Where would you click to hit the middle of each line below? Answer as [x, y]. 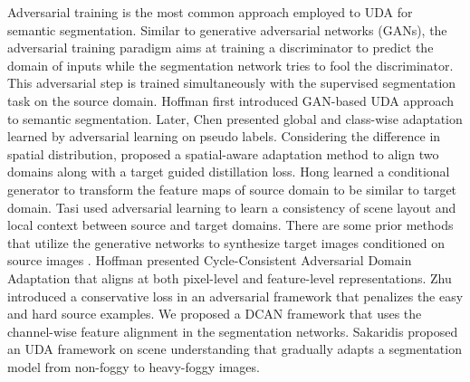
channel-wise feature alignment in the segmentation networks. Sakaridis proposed [233, 331]
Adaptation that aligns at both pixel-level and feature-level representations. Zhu [230, 277]
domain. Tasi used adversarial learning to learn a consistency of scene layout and [232, 207]
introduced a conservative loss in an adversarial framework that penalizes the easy [235, 296]
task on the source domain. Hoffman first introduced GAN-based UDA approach [231, 100]
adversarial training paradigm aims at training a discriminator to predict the [221, 48]
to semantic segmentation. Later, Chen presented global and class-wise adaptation [235, 118]
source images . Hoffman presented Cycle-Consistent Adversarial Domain [210, 260]
